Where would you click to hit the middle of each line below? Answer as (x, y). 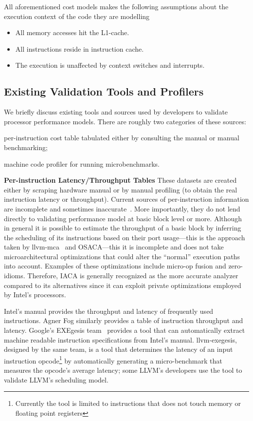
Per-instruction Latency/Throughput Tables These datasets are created (120, 180)
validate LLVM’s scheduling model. (56, 379)
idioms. (15, 276)
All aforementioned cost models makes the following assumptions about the (116, 6)
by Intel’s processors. (35, 295)
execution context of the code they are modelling (77, 16)
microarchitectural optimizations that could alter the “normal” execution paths (122, 256)
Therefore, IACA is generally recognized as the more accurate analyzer (133, 276)
